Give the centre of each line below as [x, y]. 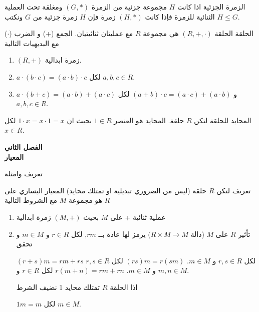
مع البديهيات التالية [32, 43]
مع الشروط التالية [31, 200]
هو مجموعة [85, 200]
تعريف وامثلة [24, 174]
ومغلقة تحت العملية [34, 7]
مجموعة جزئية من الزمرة [129, 7]
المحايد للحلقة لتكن [223, 120]
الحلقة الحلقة [234, 33]
